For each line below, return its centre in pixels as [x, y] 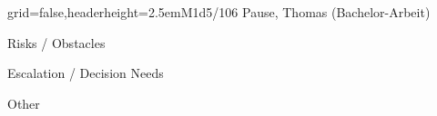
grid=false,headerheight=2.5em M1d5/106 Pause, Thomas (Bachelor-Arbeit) [219, 12]
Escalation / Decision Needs [86, 73]
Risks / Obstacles [56, 42]
